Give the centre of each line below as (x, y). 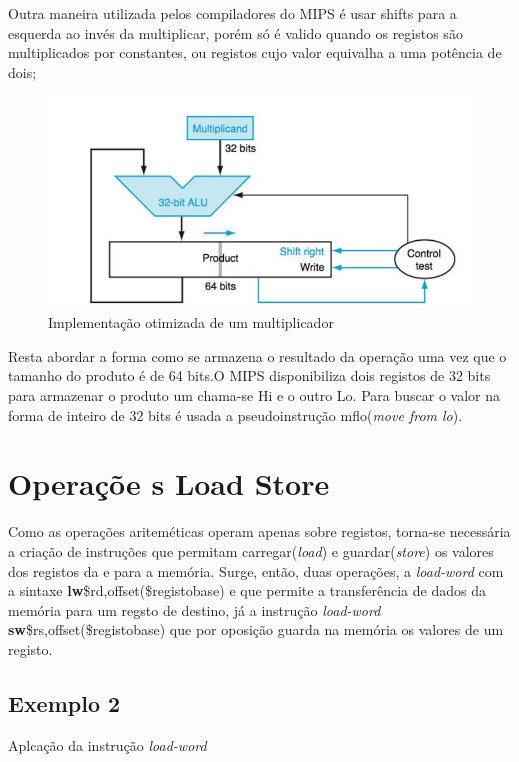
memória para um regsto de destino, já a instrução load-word (194, 609)
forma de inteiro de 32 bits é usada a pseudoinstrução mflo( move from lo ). (235, 414)
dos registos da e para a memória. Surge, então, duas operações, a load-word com (256, 570)
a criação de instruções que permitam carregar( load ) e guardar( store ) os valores (251, 550)
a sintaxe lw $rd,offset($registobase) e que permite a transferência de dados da (247, 590)
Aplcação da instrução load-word (107, 744)
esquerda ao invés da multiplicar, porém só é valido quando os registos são (235, 32)
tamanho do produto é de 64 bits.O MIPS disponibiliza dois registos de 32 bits (249, 375)
